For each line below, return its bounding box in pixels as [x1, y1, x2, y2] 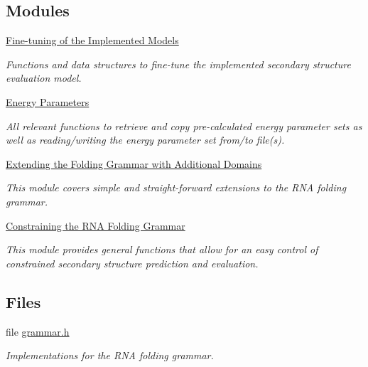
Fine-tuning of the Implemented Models [6, 33, 179, 48]
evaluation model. [6, 70, 82, 85]
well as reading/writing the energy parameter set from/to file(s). [6, 132, 285, 147]
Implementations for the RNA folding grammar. [6, 348, 214, 363]
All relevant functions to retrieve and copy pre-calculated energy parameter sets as [6, 118, 362, 133]
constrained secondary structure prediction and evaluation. [6, 255, 259, 270]
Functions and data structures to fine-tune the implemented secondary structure [6, 56, 351, 71]
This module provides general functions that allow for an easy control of [6, 242, 318, 257]
